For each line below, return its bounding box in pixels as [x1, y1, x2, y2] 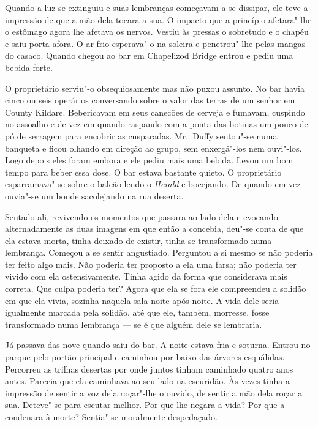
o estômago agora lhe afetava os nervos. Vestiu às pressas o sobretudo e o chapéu [5, 25, 309, 38]
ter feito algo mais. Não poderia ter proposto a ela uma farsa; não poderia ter [5, 258, 297, 270]
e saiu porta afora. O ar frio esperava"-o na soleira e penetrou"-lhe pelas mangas [5, 37, 306, 50]
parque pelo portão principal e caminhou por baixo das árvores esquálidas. [5, 351, 285, 363]
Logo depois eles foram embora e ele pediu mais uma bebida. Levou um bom [5, 154, 293, 166]
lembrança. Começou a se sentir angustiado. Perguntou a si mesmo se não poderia [5, 246, 313, 259]
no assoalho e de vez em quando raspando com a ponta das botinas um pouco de [5, 117, 308, 130]
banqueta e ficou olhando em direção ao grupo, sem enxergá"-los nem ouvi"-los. [5, 141, 302, 154]
